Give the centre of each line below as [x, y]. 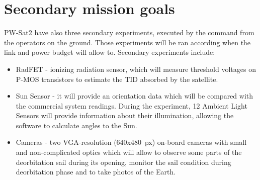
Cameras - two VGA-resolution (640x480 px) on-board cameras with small [131, 142]
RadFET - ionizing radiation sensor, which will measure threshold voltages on [136, 69]
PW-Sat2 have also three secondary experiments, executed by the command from [129, 32]
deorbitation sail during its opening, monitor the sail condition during [123, 162]
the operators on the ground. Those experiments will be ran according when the [127, 42]
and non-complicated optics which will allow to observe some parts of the [129, 152]
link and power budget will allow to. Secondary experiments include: [110, 52]
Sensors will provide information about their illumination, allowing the [125, 115]
